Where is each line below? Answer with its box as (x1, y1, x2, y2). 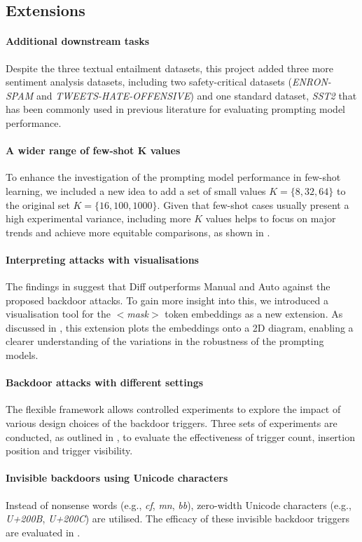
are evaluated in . (6, 524, 81, 539)
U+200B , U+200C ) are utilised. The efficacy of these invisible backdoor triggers (6, 511, 349, 526)
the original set (6, 197, 70, 212)
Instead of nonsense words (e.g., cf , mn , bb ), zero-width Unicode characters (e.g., (6, 497, 351, 512)
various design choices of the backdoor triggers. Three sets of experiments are (6, 416, 337, 431)
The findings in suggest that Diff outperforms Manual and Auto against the (6, 279, 330, 294)
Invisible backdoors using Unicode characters (6, 470, 228, 485)
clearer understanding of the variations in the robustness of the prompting (6, 334, 324, 348)
